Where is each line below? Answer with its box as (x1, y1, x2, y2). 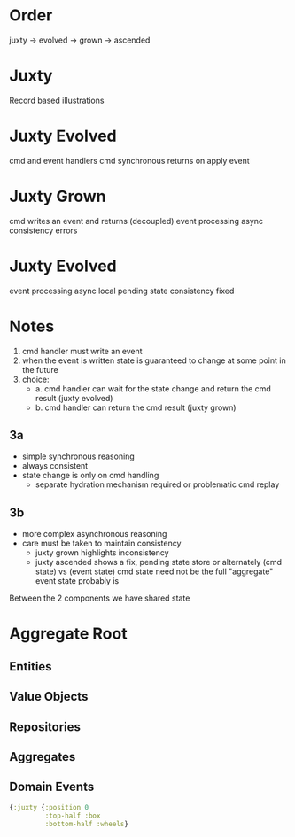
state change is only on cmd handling (21, 470, 159, 481)
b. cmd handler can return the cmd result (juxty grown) (35, 402, 237, 413)
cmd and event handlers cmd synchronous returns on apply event (9, 155, 250, 166)
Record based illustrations (9, 95, 105, 105)
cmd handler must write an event (21, 345, 144, 356)
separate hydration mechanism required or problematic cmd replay (35, 479, 280, 490)
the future (21, 364, 59, 375)
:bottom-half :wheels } (44, 819, 128, 828)
